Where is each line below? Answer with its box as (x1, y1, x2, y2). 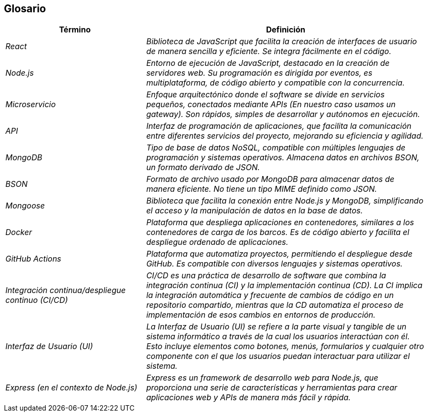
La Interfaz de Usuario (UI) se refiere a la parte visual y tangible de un (146, 322, 406, 332)
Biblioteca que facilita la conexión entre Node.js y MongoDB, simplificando (146, 196, 424, 206)
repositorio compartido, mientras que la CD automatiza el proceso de (146, 300, 404, 310)
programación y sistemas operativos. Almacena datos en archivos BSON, (146, 152, 420, 163)
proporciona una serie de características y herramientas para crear (146, 383, 398, 393)
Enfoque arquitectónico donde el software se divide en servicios (146, 89, 385, 100)
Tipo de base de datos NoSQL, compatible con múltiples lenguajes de (146, 143, 406, 153)
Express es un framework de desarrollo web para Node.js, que (146, 373, 378, 383)
